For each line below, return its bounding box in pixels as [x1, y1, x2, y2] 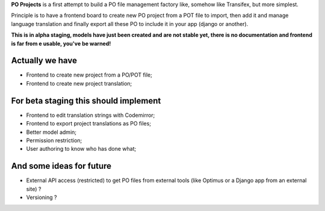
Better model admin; [26, 128, 77, 136]
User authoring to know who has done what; [26, 145, 137, 153]
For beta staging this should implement [11, 95, 161, 105]
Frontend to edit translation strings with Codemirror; [26, 112, 155, 119]
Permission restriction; [26, 136, 82, 144]
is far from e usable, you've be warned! [11, 40, 111, 47]
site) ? [26, 185, 42, 192]
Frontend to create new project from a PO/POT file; [26, 71, 153, 78]
